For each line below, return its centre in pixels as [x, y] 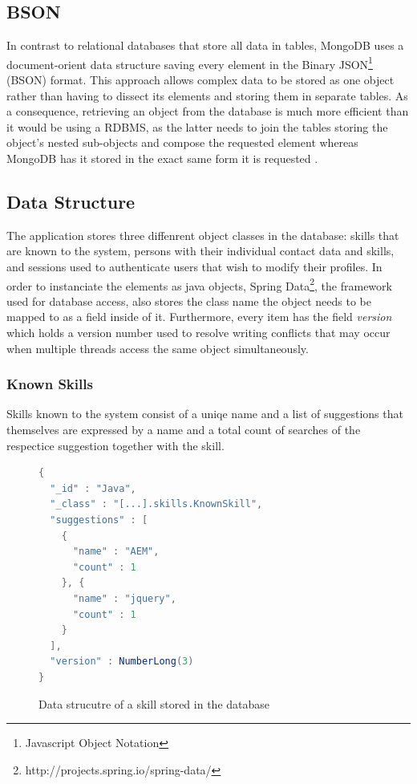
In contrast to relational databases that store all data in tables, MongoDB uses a [205, 45]
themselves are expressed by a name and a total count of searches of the [184, 430]
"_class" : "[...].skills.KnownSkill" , [156, 504]
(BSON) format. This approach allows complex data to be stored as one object [200, 80]
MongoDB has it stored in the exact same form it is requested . [162, 158]
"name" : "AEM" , [116, 552]
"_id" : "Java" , [93, 488]
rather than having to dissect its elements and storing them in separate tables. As [207, 95]
